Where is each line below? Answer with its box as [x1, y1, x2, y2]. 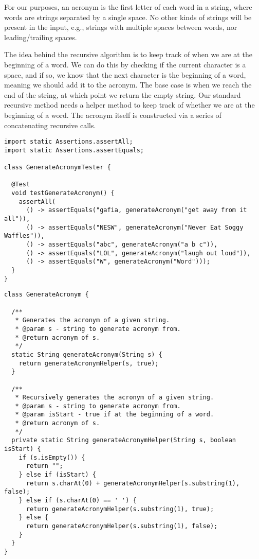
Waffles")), [4, 232, 45, 240]
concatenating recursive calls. [4, 119, 96, 130]
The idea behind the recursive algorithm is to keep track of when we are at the [4, 49, 252, 60]
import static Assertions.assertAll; [4, 138, 133, 146]
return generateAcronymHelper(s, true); [18, 359, 159, 367]
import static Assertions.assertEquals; [4, 146, 144, 154]
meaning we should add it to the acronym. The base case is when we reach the [4, 79, 252, 90]
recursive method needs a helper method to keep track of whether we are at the [4, 99, 255, 110]
